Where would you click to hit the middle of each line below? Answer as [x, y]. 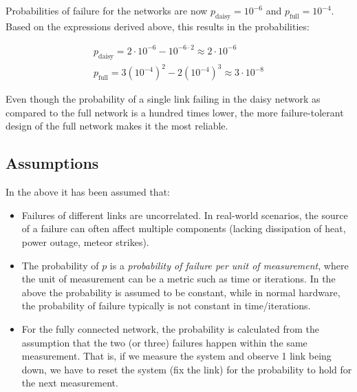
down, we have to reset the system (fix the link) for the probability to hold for [187, 369]
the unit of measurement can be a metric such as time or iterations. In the [178, 279]
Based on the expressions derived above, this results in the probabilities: [158, 26]
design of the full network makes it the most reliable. [117, 126]
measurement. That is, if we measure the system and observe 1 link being [176, 356]
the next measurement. [70, 383]
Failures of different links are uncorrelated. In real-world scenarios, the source [185, 215]
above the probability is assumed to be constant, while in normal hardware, [181, 292]
